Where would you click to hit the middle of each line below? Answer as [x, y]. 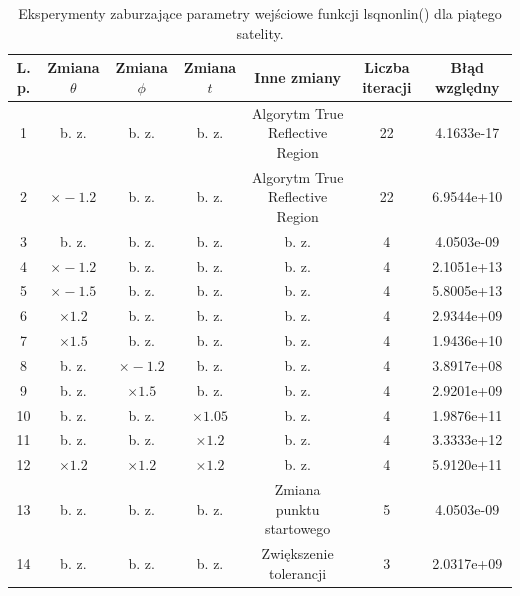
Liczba [387, 67]
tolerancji [298, 572]
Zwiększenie [297, 553]
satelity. [260, 32]
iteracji [387, 86]
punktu [297, 508]
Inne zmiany [297, 76]
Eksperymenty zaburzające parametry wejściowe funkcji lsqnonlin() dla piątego [260, 13]
